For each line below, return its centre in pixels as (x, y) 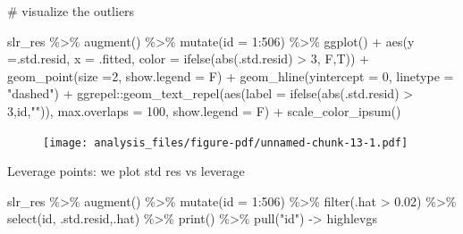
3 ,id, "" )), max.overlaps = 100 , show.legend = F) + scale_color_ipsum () (204, 110)
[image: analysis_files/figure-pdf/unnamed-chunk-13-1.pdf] (226, 142)
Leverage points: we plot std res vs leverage (126, 171)
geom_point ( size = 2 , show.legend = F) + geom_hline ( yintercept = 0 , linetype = (231, 75)
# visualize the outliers (71, 11)
